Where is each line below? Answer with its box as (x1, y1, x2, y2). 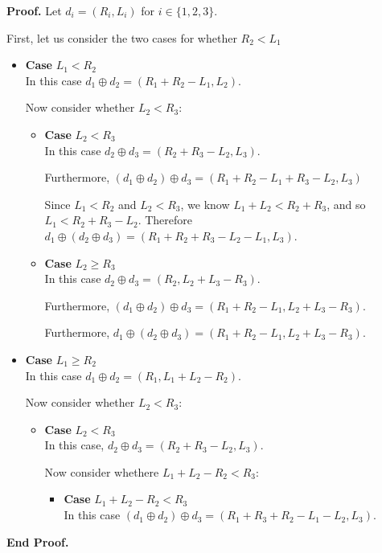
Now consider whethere (44, 463, 159, 480)
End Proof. (6, 533, 69, 550)
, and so (327, 195, 366, 212)
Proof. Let (6, 2, 62, 18)
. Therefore (138, 211, 192, 228)
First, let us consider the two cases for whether (6, 29, 237, 46)
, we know (180, 195, 230, 212)
